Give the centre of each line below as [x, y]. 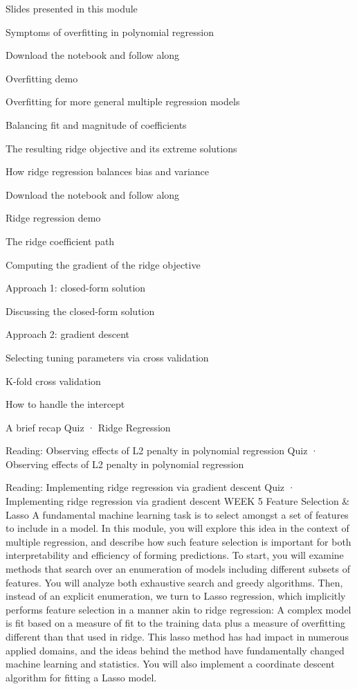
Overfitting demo [42, 78]
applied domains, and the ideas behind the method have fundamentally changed [175, 650]
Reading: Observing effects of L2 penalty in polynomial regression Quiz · [162, 450]
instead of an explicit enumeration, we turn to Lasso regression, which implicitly [176, 596]
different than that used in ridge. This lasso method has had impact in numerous [177, 636]
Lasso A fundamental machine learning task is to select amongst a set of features [177, 514]
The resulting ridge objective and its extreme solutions [121, 148]
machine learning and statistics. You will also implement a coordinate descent [170, 664]
